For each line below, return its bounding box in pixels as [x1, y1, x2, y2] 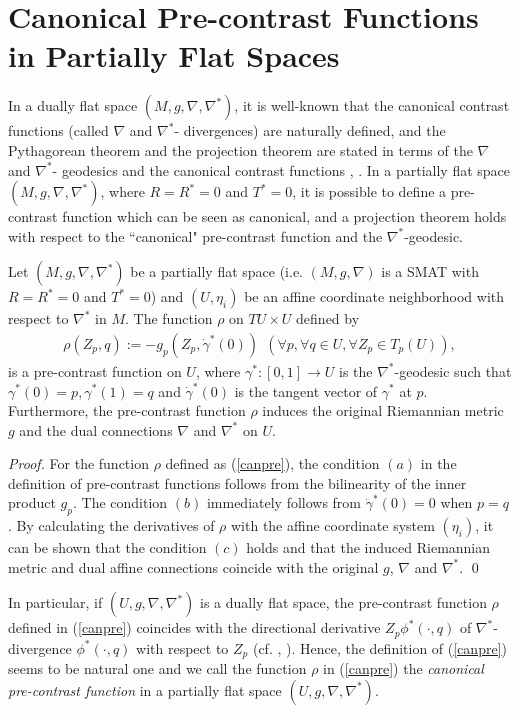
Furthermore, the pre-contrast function [8, 400, 246, 421]
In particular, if [8, 592, 103, 613]
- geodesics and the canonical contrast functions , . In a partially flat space [52, 159, 511, 180]
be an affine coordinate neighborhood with [244, 286, 505, 307]
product [8, 492, 56, 513]
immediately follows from [206, 492, 362, 513]
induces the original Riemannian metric [262, 400, 504, 421]
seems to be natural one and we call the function [8, 658, 307, 679]
